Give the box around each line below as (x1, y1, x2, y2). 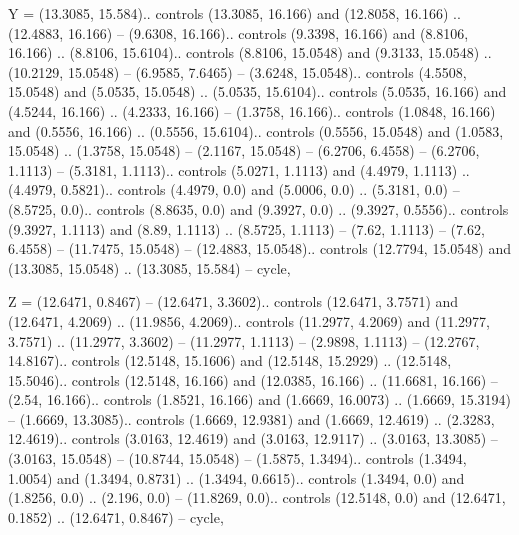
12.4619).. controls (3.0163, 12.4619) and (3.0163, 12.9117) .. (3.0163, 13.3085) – (8, 428, 498, 449)
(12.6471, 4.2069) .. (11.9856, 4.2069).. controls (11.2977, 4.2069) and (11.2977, (8, 310, 490, 331)
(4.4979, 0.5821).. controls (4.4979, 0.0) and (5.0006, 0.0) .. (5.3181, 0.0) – (8, 179, 460, 200)
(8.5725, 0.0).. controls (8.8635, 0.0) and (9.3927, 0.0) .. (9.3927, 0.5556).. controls (8, 198, 509, 219)
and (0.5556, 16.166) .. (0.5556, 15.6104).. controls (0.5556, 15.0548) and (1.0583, (8, 120, 504, 141)
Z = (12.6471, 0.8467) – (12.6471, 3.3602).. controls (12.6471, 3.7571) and (8, 291, 459, 312)
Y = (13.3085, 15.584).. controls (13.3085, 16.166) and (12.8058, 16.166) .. (8, 3, 461, 23)
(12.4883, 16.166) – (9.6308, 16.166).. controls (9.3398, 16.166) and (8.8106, (8, 22, 469, 43)
